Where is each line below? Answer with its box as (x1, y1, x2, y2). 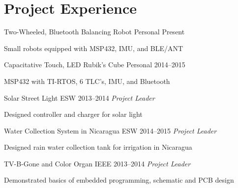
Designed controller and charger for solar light (4, 109, 143, 119)
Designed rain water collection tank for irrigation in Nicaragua (4, 142, 192, 152)
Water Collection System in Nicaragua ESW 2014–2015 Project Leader (4, 125, 217, 135)
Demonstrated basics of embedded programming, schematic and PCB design (4, 175, 234, 185)
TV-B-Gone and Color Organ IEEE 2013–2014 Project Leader (4, 158, 191, 168)
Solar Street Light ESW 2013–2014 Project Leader (4, 92, 155, 103)
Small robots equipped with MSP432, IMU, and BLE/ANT (4, 43, 183, 53)
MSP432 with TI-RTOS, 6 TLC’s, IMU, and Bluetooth (4, 76, 170, 86)
